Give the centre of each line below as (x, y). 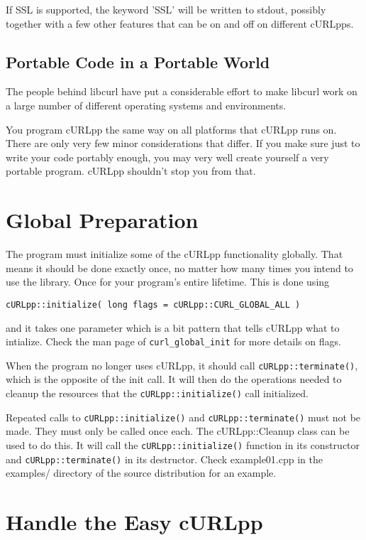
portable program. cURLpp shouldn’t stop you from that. (131, 171)
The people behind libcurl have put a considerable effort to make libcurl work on (182, 91)
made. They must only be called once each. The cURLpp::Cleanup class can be (178, 431)
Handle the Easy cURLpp (134, 522)
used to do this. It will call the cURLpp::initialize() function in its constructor (183, 444)
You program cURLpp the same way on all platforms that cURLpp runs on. (171, 129)
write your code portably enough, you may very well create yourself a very (167, 157)
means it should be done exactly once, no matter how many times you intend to (179, 268)
